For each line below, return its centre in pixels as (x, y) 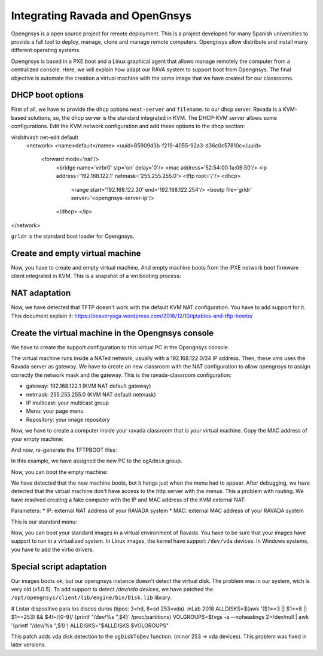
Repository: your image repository (68, 419)
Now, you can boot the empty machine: (60, 472)
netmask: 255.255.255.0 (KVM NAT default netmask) (91, 394)
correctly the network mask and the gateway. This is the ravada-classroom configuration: (121, 375)
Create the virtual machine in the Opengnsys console (112, 333)
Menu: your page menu (55, 411)
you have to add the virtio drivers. (53, 549)
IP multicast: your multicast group (68, 403)
